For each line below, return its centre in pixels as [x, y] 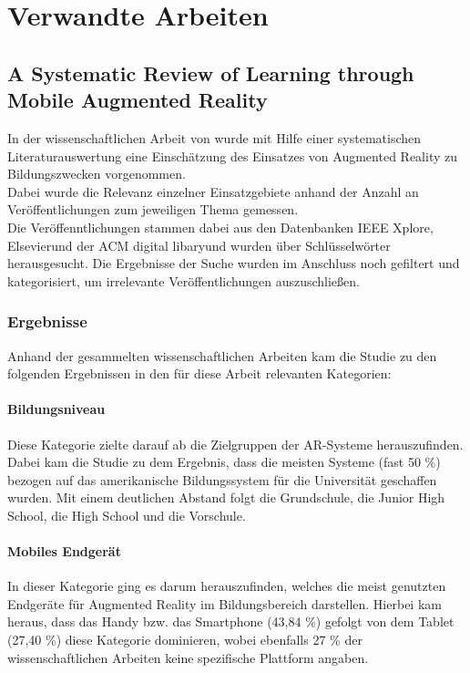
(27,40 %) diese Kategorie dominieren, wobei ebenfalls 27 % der [185, 640]
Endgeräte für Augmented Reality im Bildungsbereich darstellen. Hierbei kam [225, 603]
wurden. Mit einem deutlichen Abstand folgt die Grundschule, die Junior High [226, 497]
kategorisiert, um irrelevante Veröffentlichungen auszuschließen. [184, 280]
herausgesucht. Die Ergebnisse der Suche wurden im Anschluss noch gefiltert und [234, 263]
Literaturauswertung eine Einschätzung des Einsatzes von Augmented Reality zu [232, 155]
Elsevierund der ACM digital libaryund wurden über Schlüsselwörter [199, 245]
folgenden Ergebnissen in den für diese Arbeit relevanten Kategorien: [199, 373]
